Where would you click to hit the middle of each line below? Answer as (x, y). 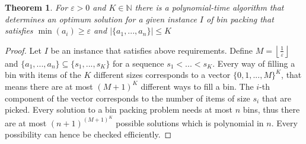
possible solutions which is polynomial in (190, 122)
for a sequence (138, 63)
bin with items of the (43, 75)
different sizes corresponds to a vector (162, 75)
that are (276, 98)
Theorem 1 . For (36, 7)
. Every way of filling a (254, 63)
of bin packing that (240, 19)
